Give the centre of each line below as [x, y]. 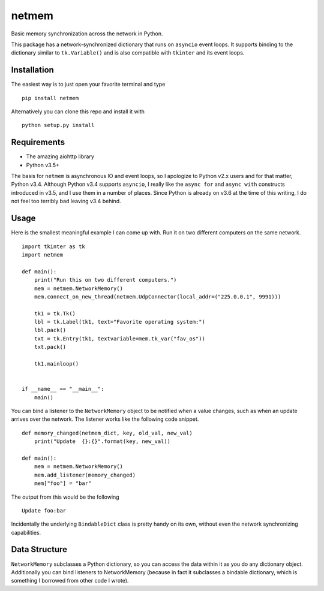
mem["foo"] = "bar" [63, 483]
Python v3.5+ [43, 165]
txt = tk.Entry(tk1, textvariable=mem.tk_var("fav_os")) [119, 338]
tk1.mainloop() [56, 364]
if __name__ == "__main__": [63, 389]
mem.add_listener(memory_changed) [85, 475]
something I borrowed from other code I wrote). [70, 581]
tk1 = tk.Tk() [55, 313]
